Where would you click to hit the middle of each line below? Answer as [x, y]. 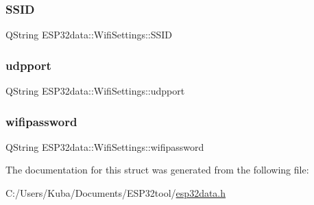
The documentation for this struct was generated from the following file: [157, 170]
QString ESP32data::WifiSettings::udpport [95, 91]
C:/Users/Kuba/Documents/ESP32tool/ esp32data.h [116, 193]
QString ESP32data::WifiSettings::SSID [89, 35]
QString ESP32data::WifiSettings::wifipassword [105, 146]
